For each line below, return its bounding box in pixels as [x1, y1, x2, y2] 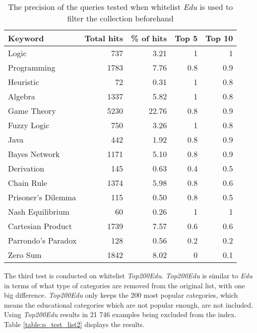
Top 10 [205, 32, 233, 44]
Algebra [8, 90, 35, 102]
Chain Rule [8, 177, 47, 188]
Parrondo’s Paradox [8, 235, 77, 246]
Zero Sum [8, 249, 42, 260]
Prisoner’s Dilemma [8, 191, 76, 203]
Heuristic [8, 76, 39, 87]
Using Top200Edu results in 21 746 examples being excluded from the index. [4, 309, 237, 320]
